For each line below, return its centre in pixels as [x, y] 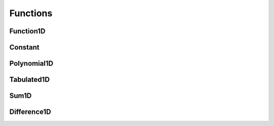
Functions [31, 13]
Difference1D [30, 112]
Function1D [27, 31]
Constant [24, 47]
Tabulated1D [30, 80]
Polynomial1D [31, 64]
